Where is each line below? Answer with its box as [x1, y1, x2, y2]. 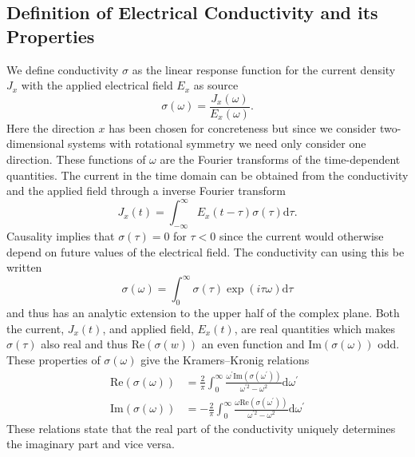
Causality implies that [6, 228, 115, 244]
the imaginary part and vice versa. [6, 435, 175, 452]
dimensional [6, 135, 65, 152]
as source [193, 77, 239, 93]
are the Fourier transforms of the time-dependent [160, 151, 401, 168]
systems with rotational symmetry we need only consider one [68, 135, 366, 152]
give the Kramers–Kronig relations [140, 351, 310, 368]
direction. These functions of [6, 151, 146, 168]
